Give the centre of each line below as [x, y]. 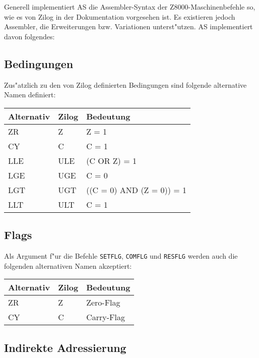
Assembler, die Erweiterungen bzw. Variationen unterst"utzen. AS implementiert [128, 26]
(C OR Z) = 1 [111, 160]
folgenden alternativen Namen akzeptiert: [68, 265]
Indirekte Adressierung [65, 347]
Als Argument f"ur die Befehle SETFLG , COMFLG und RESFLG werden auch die [121, 255]
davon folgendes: [29, 36]
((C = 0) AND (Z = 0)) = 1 [137, 190]
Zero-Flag [103, 303]
